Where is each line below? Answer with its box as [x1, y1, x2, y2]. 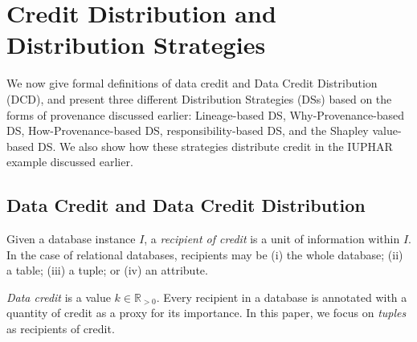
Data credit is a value [6, 288, 111, 305]
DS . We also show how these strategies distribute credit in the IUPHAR [37, 137, 393, 154]
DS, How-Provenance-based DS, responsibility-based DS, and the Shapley [6, 122, 369, 139]
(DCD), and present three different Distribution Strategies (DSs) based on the [6, 90, 392, 107]
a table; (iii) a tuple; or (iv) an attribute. [6, 262, 208, 279]
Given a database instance [6, 230, 136, 247]
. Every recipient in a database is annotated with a [156, 288, 407, 305]
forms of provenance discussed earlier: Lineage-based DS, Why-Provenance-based [6, 106, 405, 123]
